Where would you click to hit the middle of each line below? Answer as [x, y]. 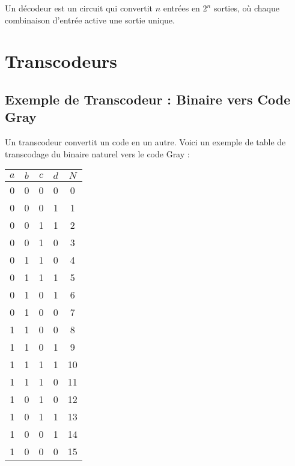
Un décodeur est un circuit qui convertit [79, 8]
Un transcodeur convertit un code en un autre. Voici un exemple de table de [145, 142]
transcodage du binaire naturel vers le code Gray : [97, 153]
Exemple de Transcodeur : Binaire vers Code [148, 99]
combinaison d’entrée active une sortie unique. [90, 20]
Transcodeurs [61, 61]
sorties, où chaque [246, 8]
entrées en [181, 8]
